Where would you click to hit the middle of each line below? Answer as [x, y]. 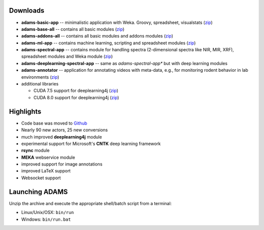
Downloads [27, 10]
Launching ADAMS [38, 192]
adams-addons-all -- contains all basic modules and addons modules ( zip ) [97, 36]
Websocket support [41, 178]
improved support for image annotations [62, 164]
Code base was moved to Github [54, 123]
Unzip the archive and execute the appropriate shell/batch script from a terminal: [90, 203]
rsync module [35, 150]
